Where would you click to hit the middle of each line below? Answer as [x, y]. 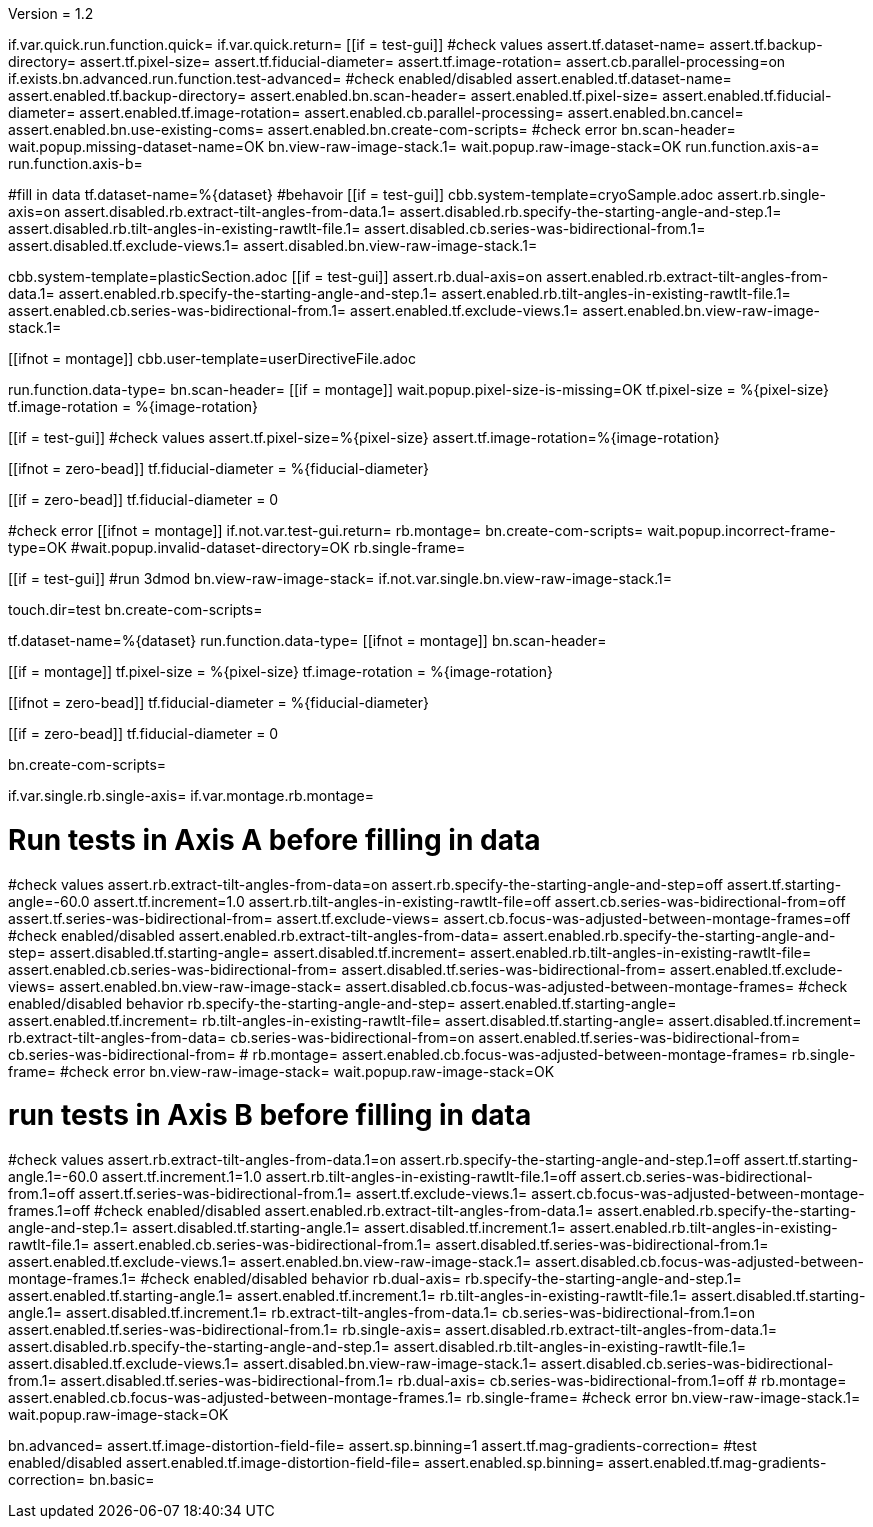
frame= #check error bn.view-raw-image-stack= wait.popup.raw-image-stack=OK [281, 1071]
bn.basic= [121, 1479]
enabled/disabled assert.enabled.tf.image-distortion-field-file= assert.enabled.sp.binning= [306, 1462]
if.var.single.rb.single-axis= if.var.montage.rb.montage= [191, 795]
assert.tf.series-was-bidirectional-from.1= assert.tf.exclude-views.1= [303, 1193]
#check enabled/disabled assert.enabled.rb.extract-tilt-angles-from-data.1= [344, 1210]
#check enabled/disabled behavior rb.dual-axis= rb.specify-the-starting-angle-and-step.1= [441, 1278]
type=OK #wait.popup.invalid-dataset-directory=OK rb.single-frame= [237, 547]
